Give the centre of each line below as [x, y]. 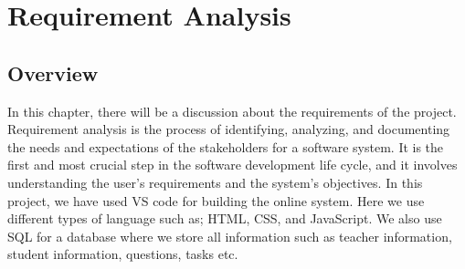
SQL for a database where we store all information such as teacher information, [230, 236]
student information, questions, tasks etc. [123, 254]
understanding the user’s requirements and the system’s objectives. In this [215, 182]
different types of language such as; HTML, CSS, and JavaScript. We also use [225, 218]
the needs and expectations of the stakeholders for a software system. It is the [226, 146]
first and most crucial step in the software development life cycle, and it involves [232, 165]
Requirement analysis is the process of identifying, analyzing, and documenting [229, 129]
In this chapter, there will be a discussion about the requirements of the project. [232, 111]
